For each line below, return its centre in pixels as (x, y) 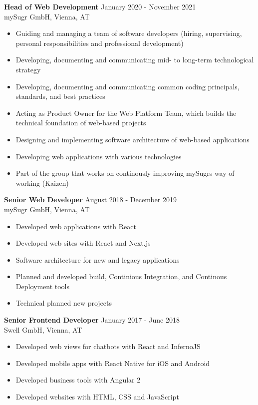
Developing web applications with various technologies (99, 156)
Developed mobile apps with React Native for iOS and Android (113, 363)
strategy (28, 69)
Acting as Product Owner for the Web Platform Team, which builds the (126, 113)
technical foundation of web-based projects (81, 123)
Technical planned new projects (64, 303)
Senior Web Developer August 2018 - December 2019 (90, 200)
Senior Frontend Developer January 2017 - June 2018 (92, 320)
